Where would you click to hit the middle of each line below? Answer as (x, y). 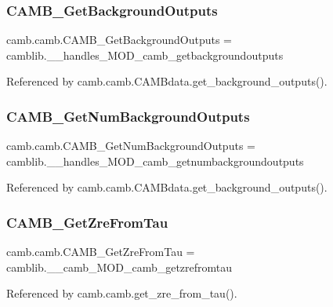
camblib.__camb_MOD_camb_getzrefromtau (119, 267)
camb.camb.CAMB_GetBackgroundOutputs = (119, 40)
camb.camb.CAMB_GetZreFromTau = (101, 252)
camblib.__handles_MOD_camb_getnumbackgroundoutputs (155, 161)
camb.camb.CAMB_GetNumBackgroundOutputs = (131, 146)
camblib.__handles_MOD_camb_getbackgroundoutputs (145, 55)
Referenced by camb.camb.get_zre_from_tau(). (122, 293)
